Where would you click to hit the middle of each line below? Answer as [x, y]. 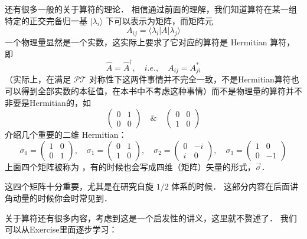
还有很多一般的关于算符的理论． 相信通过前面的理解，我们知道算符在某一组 [151, 9]
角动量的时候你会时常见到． [58, 197]
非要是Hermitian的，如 [48, 102]
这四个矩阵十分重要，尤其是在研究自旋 [79, 186]
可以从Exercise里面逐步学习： [61, 229]
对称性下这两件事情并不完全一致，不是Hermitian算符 [190, 79]
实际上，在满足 [42, 79]
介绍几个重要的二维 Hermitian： [66, 135]
